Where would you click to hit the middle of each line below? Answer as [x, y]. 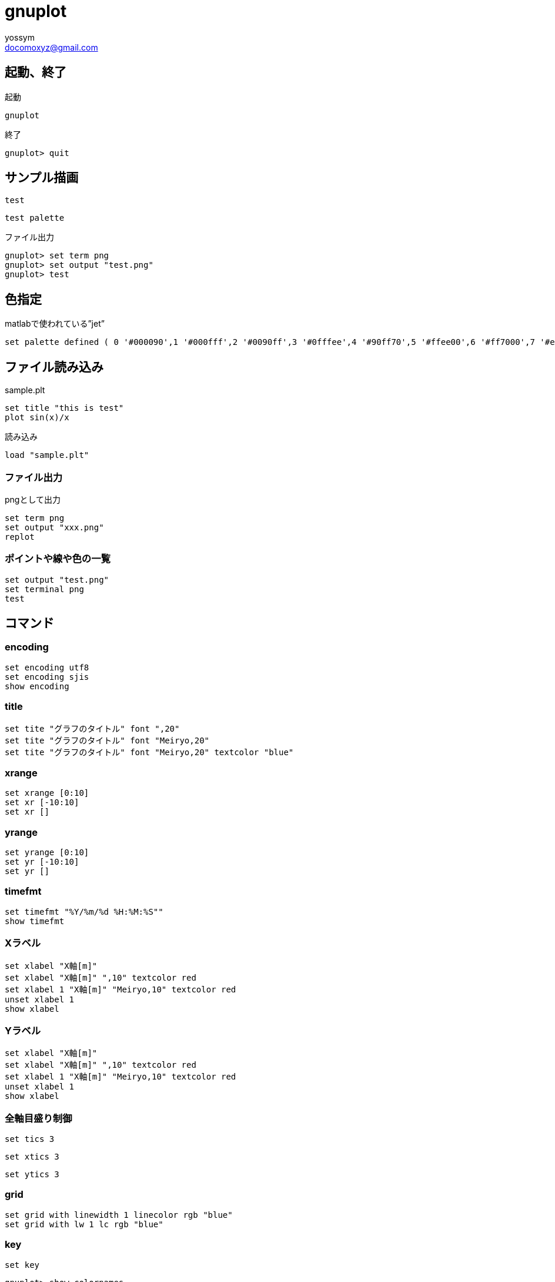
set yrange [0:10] [47, 853]
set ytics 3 [32, 1175]
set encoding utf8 [47, 667]
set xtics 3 [32, 1157]
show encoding [37, 686]
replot [20, 537]
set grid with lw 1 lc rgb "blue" [84, 1224]
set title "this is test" [64, 408]
